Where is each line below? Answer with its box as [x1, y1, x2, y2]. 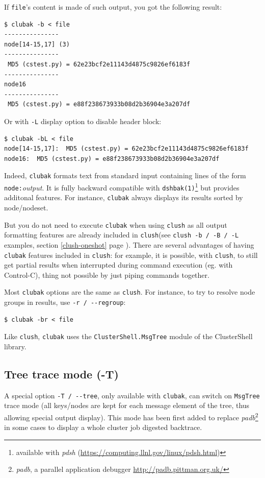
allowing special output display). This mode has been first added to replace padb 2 [4, 411, 258, 422]
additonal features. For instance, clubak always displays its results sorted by [4, 192, 243, 203]
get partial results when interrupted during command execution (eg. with [4, 259, 233, 270]
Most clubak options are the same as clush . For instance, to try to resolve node [4, 286, 255, 297]
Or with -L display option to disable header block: [4, 116, 162, 126]
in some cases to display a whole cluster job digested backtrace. [4, 422, 202, 433]
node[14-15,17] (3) [4, 40, 70, 48]
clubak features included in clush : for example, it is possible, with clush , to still [4, 249, 258, 260]
